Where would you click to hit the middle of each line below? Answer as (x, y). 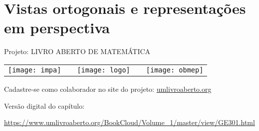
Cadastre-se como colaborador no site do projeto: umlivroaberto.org (108, 89)
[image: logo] (104, 70)
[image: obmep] (175, 70)
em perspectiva (57, 28)
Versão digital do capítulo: (44, 105)
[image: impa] (35, 70)
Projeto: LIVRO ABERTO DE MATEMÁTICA (77, 51)
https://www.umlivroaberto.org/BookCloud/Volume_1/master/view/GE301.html (129, 122)
